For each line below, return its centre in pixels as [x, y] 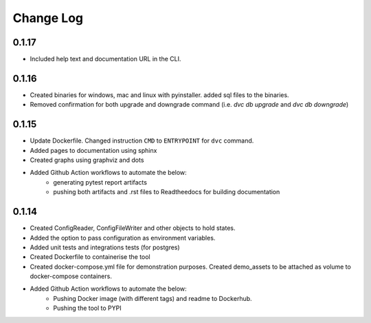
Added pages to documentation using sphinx [93, 150]
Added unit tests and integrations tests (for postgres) [105, 247]
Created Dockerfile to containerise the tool [90, 257]
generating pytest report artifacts [100, 182]
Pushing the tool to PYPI [87, 308]
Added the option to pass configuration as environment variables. [123, 238]
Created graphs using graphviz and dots [87, 160]
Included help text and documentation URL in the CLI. [105, 59]
